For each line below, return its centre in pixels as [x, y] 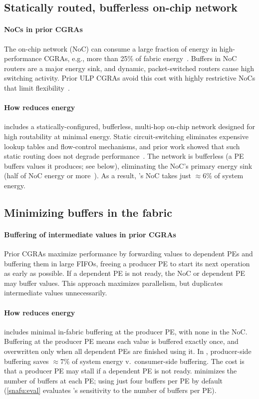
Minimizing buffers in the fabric [88, 212]
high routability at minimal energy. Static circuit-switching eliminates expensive [126, 136]
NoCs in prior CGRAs [43, 29]
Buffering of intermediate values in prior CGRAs [90, 234]
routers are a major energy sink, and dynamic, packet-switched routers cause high [129, 68]
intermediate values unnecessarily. [56, 293]
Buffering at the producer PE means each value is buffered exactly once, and [121, 341]
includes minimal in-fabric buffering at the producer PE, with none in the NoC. [126, 331]
